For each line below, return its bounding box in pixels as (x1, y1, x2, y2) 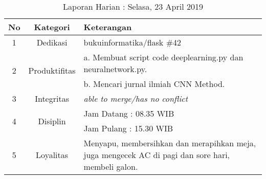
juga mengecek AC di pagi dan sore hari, (83, 149, 230, 161)
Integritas (35, 93, 69, 104)
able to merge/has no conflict (83, 93, 188, 104)
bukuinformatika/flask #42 (83, 36, 181, 48)
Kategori (34, 21, 70, 33)
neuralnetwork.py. (83, 63, 147, 75)
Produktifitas (28, 64, 76, 76)
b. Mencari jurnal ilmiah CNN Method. (83, 78, 225, 89)
